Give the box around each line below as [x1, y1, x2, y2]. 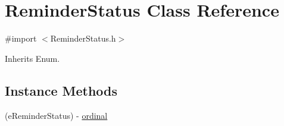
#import [5, 32, 37, 45]
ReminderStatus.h [50, 32, 116, 45]
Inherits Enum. [5, 52, 60, 64]
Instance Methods [5, 81, 117, 99]
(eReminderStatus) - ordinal [5, 109, 108, 121]
